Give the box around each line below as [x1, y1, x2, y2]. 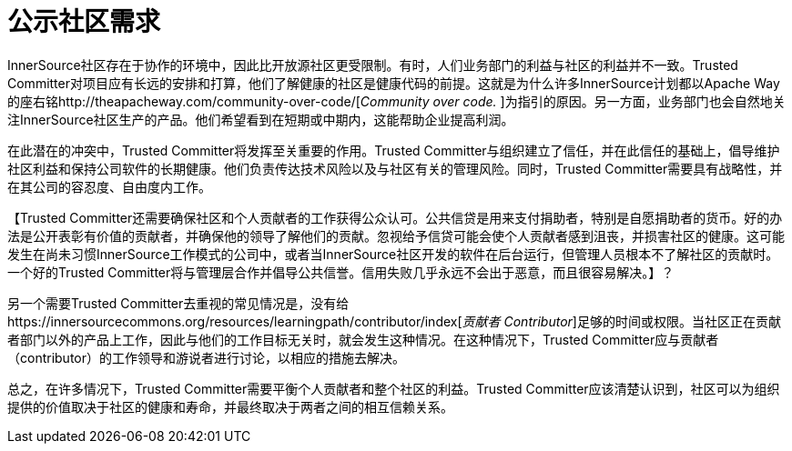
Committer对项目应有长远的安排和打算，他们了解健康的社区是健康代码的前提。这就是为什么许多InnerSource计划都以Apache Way [7, 75, 780, 91]
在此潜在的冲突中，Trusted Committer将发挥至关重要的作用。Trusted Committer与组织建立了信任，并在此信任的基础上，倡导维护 [7, 142, 780, 158]
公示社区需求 [7, 6, 161, 37]
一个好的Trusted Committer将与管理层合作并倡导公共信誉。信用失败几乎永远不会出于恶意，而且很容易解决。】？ [7, 264, 675, 280]
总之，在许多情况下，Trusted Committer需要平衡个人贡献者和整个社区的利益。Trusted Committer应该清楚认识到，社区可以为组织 [7, 380, 780, 396]
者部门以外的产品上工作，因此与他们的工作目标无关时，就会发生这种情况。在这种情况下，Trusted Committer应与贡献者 [7, 331, 719, 347]
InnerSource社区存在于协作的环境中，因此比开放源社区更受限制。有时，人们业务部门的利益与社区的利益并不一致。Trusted [7, 56, 738, 73]
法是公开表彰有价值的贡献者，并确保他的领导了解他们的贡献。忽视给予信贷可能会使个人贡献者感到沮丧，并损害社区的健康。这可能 [7, 227, 785, 244]
